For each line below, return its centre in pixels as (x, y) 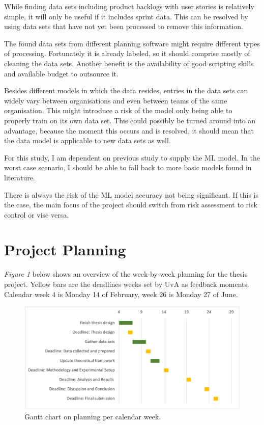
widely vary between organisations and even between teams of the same (116, 100)
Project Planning (65, 249)
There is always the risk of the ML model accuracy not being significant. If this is (131, 194)
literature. (20, 177)
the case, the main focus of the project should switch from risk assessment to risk (131, 205)
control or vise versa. (37, 214)
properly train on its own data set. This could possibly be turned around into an (130, 120)
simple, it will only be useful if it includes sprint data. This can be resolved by (126, 16)
